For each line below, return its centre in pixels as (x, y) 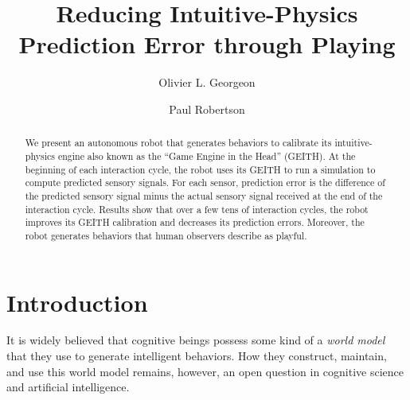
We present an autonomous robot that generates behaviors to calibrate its (178, 143)
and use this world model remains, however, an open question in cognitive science (205, 371)
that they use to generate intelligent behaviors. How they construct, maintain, (197, 356)
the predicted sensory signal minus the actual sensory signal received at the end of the (204, 195)
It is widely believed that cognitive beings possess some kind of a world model (196, 340)
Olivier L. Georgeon (207, 82)
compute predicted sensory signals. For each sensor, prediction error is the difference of (205, 183)
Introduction (77, 302)
